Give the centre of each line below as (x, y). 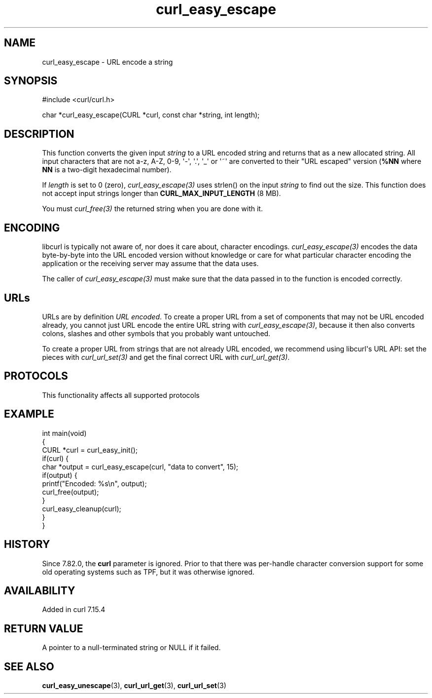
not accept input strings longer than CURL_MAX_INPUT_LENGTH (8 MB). (162, 194)
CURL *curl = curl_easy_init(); (90, 450)
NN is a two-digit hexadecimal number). (107, 170)
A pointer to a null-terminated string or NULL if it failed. (131, 648)
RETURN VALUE (44, 628)
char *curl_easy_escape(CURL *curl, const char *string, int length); (151, 115)
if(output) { (60, 475)
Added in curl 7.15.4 (74, 610)
